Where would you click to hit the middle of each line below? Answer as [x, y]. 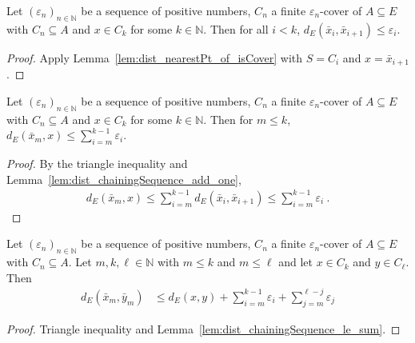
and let [295, 262]
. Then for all [236, 28]
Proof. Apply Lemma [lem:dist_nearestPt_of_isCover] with [155, 57]
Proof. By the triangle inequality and [97, 164]
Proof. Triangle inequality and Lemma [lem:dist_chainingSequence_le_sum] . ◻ [204, 328]
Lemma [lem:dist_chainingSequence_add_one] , [124, 179]
